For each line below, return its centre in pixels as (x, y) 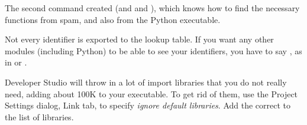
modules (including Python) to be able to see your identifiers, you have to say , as (153, 50)
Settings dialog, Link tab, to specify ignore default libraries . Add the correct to (148, 105)
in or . (16, 62)
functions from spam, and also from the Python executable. (113, 19)
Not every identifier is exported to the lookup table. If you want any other (139, 39)
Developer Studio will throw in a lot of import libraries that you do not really (146, 82)
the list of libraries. (39, 116)
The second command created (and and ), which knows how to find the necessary (152, 8)
